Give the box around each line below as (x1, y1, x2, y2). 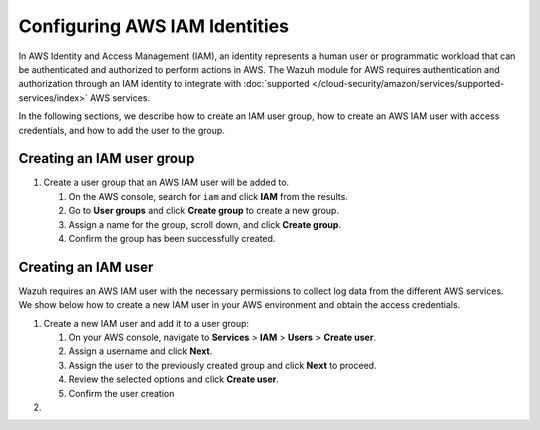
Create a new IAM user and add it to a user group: (43, 317, 250, 329)
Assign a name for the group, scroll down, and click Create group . (68, 218, 342, 230)
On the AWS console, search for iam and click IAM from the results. (68, 190, 349, 202)
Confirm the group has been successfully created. (68, 232, 276, 244)
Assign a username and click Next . (68, 345, 213, 357)
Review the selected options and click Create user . (68, 373, 280, 385)
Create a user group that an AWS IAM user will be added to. (43, 176, 290, 189)
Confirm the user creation (68, 387, 175, 399)
